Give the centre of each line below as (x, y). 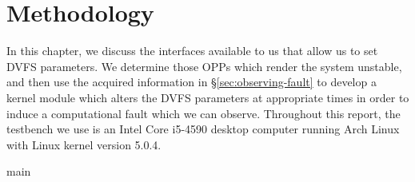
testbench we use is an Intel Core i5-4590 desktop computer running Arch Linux (203, 129)
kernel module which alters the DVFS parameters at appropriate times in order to (208, 97)
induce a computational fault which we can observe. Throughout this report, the (204, 113)
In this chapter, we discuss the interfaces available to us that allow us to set (192, 51)
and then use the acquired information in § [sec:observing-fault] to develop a (192, 82)
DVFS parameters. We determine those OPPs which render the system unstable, (204, 66)
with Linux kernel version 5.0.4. (84, 144)
